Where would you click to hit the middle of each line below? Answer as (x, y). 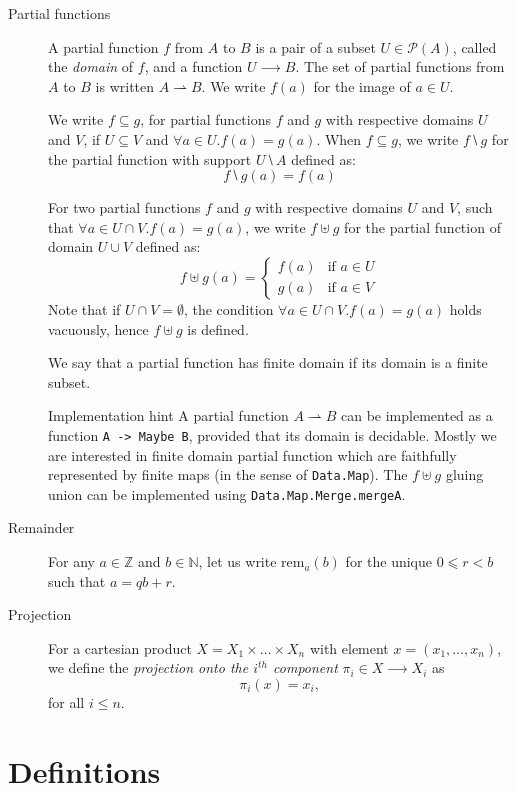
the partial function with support (150, 158)
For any (71, 561)
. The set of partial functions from (400, 66)
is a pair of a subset (315, 46)
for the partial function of (422, 226)
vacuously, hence (98, 328)
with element (349, 647)
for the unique (388, 561)
